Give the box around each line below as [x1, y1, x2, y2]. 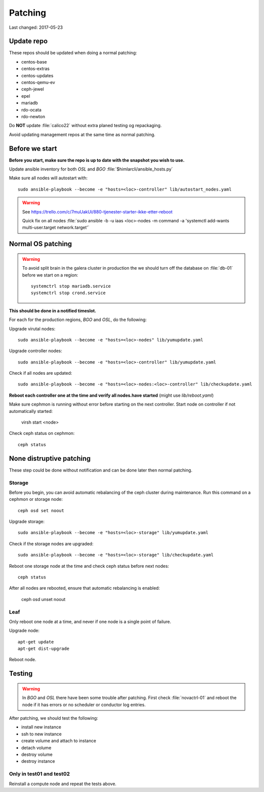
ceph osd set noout [18, 508, 65, 513]
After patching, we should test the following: [9, 715, 98, 721]
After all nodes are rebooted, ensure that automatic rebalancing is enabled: [9, 585, 160, 591]
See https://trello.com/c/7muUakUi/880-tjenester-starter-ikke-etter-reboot [22, 209, 173, 214]
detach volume [21, 745, 51, 750]
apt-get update [18, 639, 54, 644]
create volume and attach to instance [21, 738, 96, 744]
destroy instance [21, 758, 55, 764]
